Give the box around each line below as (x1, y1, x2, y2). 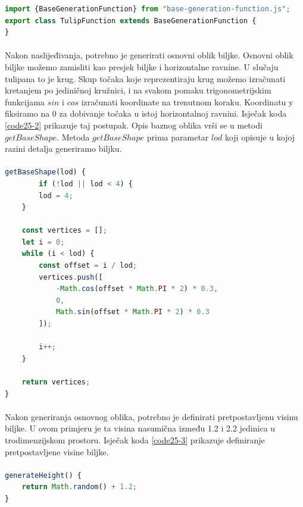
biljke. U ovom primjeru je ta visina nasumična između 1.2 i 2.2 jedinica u (5, 422, 276, 434)
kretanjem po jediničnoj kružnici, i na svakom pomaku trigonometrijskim (5, 84, 271, 96)
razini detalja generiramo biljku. (5, 142, 122, 155)
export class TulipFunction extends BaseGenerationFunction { (5, 16, 257, 25)
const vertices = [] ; (21, 226, 107, 235)
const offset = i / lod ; (39, 261, 137, 270)
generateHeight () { (5, 471, 82, 480)
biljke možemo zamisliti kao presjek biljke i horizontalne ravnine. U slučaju (5, 60, 279, 73)
